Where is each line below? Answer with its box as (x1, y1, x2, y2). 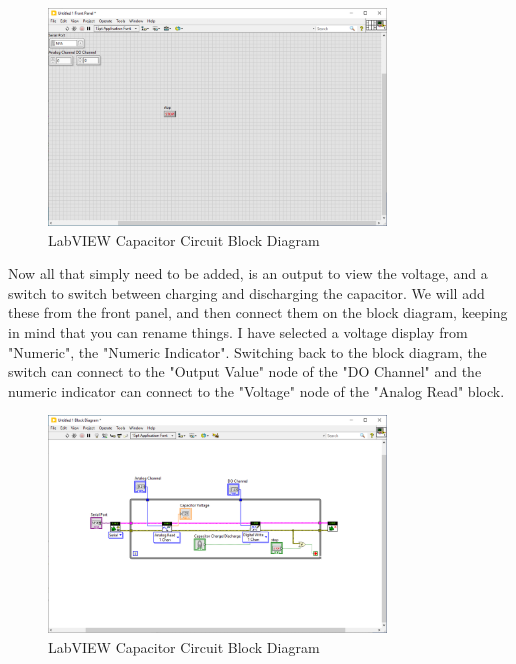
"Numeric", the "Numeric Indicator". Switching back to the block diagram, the (8, 341, 487, 362)
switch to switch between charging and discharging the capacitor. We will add (8, 282, 485, 303)
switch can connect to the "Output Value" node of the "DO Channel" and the (8, 361, 482, 382)
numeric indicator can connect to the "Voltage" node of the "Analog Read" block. (8, 380, 505, 401)
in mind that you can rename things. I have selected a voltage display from (8, 321, 468, 342)
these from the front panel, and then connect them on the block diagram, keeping (8, 302, 508, 323)
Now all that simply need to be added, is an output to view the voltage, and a (8, 263, 488, 284)
